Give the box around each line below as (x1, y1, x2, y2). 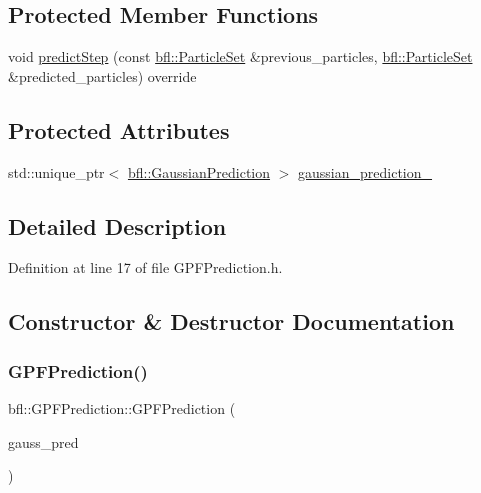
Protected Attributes (8, 114, 230, 145)
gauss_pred (8, 431, 79, 452)
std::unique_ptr (8, 161, 105, 182)
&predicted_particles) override (8, 65, 197, 86)
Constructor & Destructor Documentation (8, 306, 455, 337)
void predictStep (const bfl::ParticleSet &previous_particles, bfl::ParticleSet (8, 46, 473, 67)
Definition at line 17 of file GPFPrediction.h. (8, 257, 283, 278)
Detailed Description (8, 210, 227, 241)
